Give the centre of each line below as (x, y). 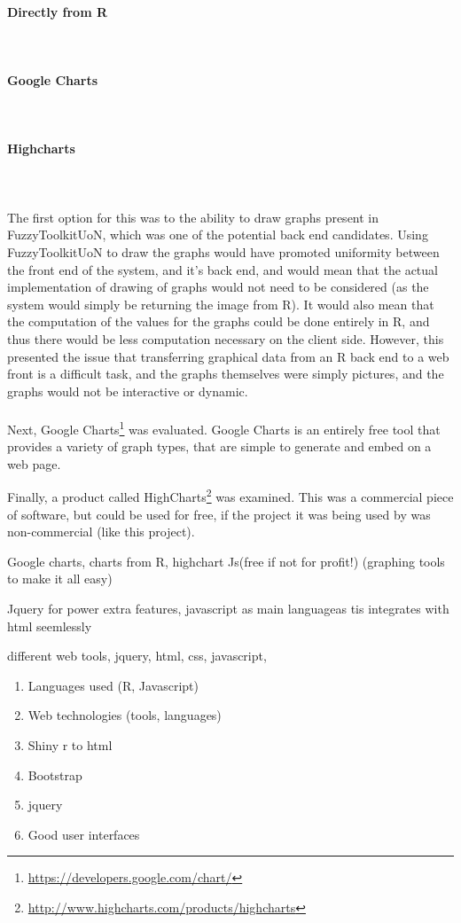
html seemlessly (50, 626)
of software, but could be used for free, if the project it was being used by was (219, 514)
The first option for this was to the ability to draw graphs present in (193, 217)
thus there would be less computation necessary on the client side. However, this (226, 338)
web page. (34, 463)
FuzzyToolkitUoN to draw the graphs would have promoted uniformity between (223, 251)
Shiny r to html (70, 744)
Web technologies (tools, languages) (125, 715)
